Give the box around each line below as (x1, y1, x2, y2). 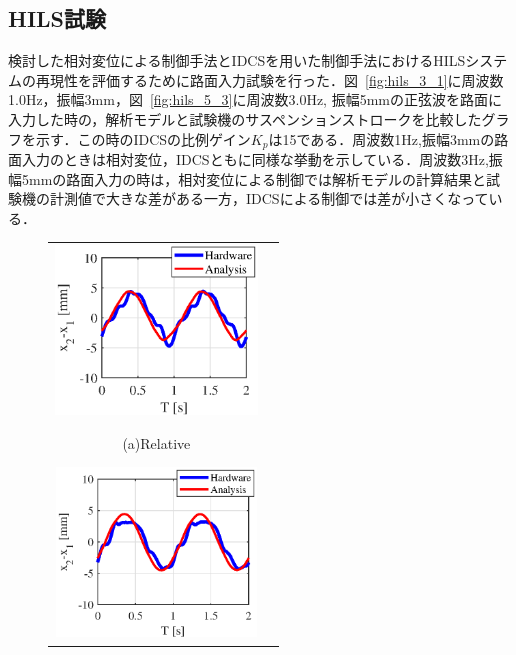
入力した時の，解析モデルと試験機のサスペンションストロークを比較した (8, 108, 482, 129)
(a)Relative (122, 432, 191, 453)
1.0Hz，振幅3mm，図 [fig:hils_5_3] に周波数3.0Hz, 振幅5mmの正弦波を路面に (8, 89, 502, 110)
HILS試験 (8, 3, 107, 34)
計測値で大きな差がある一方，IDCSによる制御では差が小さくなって (49, 188, 489, 209)
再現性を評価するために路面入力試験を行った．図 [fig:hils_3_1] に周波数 (35, 69, 504, 90)
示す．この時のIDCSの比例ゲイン (35, 128, 251, 149)
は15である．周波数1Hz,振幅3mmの (268, 128, 495, 149)
